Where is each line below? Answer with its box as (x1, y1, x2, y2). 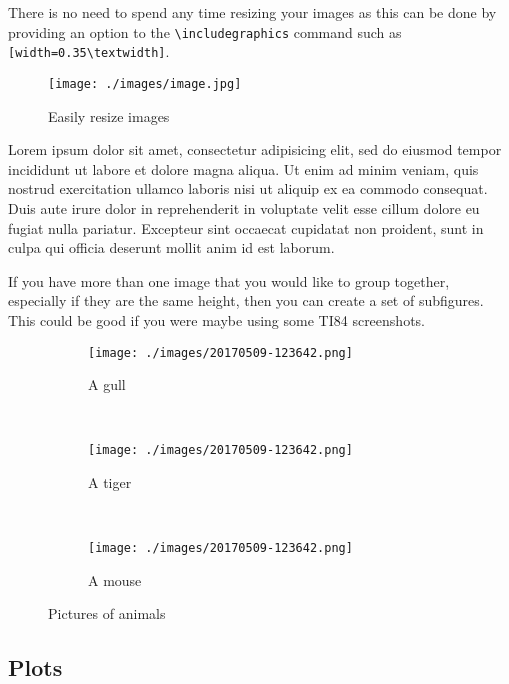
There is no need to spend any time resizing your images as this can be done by (8, 2, 497, 22)
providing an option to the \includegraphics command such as (8, 21, 402, 42)
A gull (88, 374, 126, 395)
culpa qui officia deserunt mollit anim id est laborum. (8, 237, 335, 258)
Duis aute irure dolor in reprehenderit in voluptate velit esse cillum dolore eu (8, 197, 480, 218)
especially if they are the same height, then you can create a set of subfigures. (8, 290, 484, 311)
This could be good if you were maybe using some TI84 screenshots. (8, 309, 425, 330)
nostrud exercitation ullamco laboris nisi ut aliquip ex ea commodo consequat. (8, 178, 488, 199)
